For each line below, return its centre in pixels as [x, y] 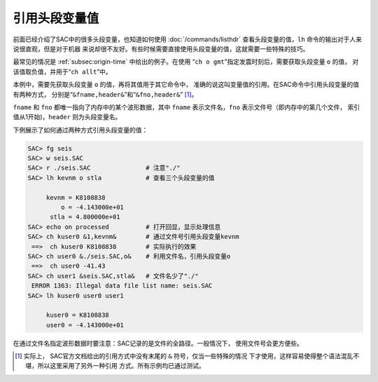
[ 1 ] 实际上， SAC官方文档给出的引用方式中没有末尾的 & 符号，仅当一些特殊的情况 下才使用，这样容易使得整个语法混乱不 [187, 356]
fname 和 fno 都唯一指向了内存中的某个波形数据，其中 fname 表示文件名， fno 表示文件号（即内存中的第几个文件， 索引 [187, 107]
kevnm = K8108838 [76, 197]
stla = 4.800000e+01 [85, 217]
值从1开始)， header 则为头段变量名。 [67, 117]
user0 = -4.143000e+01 [85, 325]
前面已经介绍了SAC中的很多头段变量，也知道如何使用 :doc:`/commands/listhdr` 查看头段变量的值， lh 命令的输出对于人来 [188, 39]
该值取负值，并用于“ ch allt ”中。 [62, 71]
